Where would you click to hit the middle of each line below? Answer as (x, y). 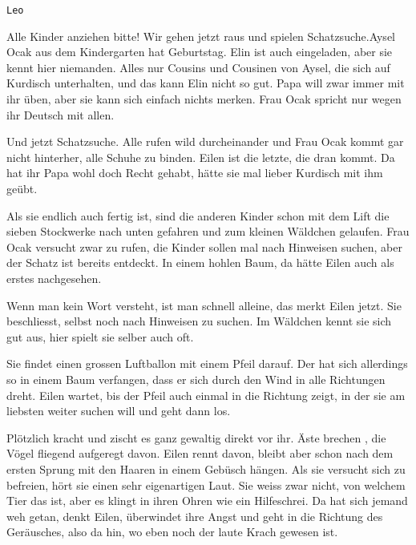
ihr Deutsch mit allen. (61, 114)
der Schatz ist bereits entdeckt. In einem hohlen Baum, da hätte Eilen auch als (200, 262)
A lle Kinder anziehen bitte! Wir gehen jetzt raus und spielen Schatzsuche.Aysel (201, 36)
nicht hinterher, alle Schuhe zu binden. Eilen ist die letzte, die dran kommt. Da (201, 157)
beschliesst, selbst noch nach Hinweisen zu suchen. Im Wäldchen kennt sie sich (199, 321)
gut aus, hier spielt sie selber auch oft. (100, 336)
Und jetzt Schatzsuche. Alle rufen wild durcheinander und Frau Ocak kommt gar (205, 141)
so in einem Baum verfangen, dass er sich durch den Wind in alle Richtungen (196, 379)
